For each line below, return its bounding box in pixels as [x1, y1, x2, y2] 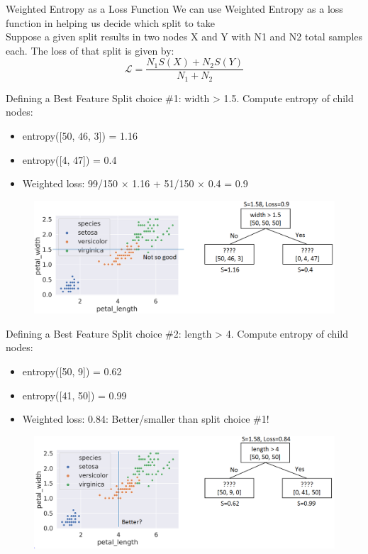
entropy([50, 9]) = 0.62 [22, 364, 122, 379]
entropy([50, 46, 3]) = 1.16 [22, 128, 138, 143]
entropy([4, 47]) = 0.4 [22, 152, 117, 167]
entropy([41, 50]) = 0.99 [22, 387, 127, 402]
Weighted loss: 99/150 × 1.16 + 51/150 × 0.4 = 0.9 [22, 176, 248, 191]
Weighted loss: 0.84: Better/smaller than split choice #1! [22, 411, 269, 426]
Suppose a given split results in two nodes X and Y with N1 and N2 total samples [6, 29, 363, 44]
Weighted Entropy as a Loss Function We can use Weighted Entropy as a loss [6, 1, 343, 16]
